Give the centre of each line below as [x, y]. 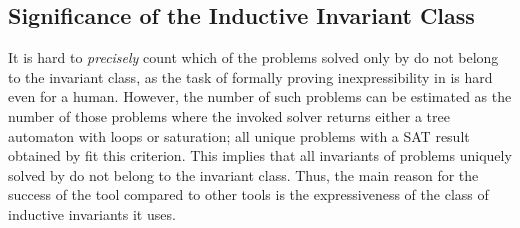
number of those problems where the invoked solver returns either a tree [229, 115]
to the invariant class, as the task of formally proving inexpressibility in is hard [250, 76]
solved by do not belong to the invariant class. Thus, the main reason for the [243, 174]
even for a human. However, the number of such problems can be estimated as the [260, 96]
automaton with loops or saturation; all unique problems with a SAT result [239, 135]
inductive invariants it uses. [92, 213]
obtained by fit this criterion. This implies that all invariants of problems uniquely [260, 155]
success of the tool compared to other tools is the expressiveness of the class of [248, 194]
